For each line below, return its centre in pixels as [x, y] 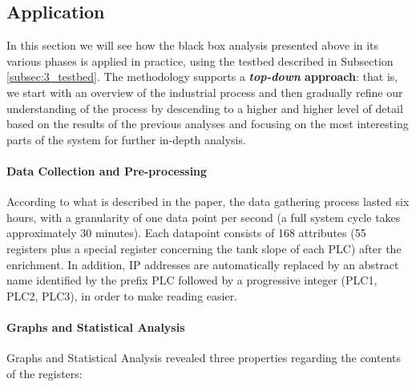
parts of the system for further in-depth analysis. [126, 139]
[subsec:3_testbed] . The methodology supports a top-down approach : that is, [202, 77]
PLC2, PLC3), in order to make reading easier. [122, 295]
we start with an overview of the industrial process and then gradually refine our [205, 92]
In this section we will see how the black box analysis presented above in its [193, 45]
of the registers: [44, 373]
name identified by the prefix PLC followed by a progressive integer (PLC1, [192, 280]
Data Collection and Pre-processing [107, 170]
